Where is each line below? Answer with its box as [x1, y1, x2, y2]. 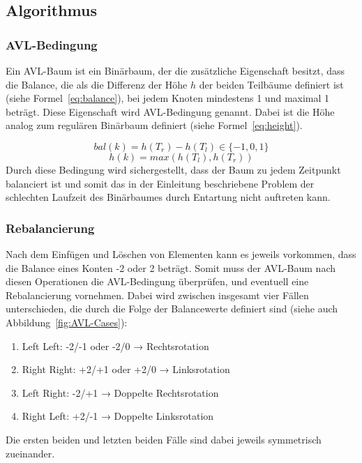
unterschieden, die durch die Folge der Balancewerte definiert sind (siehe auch [6, 301, 338, 316]
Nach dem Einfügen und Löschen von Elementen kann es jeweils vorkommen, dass [6, 246, 356, 261]
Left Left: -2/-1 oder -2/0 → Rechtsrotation [22, 338, 209, 353]
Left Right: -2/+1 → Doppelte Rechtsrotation [22, 385, 219, 400]
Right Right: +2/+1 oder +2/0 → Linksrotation [22, 362, 230, 377]
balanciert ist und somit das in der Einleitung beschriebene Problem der [6, 176, 315, 190]
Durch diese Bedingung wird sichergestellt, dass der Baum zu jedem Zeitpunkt [6, 162, 341, 176]
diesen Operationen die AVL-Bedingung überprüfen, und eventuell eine [6, 274, 309, 289]
